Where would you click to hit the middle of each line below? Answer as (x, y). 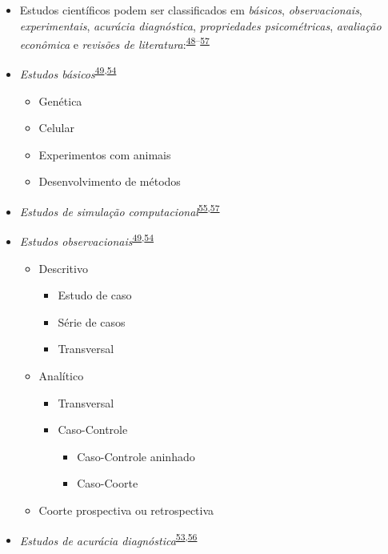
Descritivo (63, 268)
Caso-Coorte (108, 483)
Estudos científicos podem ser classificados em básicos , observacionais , (191, 10)
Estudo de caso (95, 295)
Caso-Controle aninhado (136, 456)
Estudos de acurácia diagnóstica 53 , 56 (108, 539)
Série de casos (92, 321)
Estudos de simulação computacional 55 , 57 (120, 210)
